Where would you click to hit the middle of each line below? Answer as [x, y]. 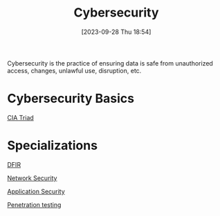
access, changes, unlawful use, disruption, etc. [74, 70]
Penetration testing [34, 204]
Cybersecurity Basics [71, 99]
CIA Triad [21, 117]
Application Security [36, 191]
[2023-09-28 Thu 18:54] [116, 32]
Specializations [53, 146]
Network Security [32, 178]
